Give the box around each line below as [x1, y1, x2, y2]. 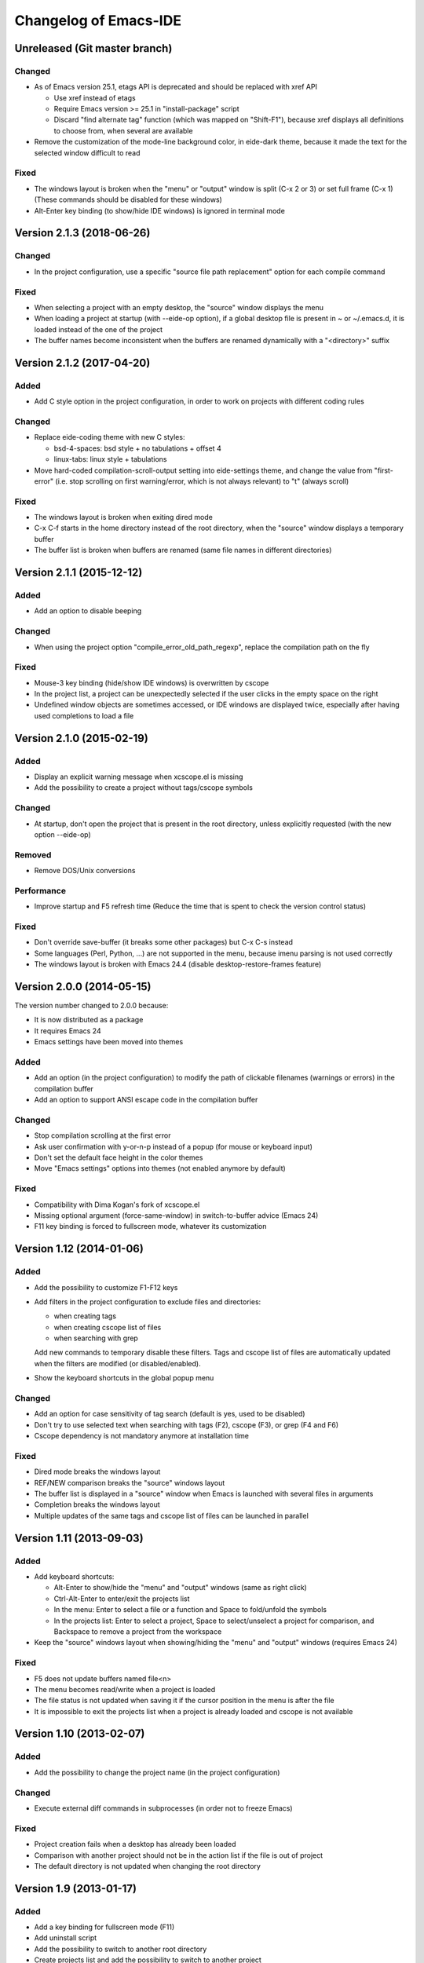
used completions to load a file [34, 711, 134, 720]
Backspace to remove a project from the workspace [53, 1626, 222, 1636]
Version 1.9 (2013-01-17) [14, 1881, 137, 1895]
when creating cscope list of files [53, 1322, 162, 1332]
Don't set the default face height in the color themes [34, 1153, 203, 1162]
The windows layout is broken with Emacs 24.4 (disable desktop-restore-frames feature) [34, 960, 322, 969]
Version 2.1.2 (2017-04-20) [14, 356, 151, 369]
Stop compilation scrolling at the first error [34, 1131, 172, 1140]
